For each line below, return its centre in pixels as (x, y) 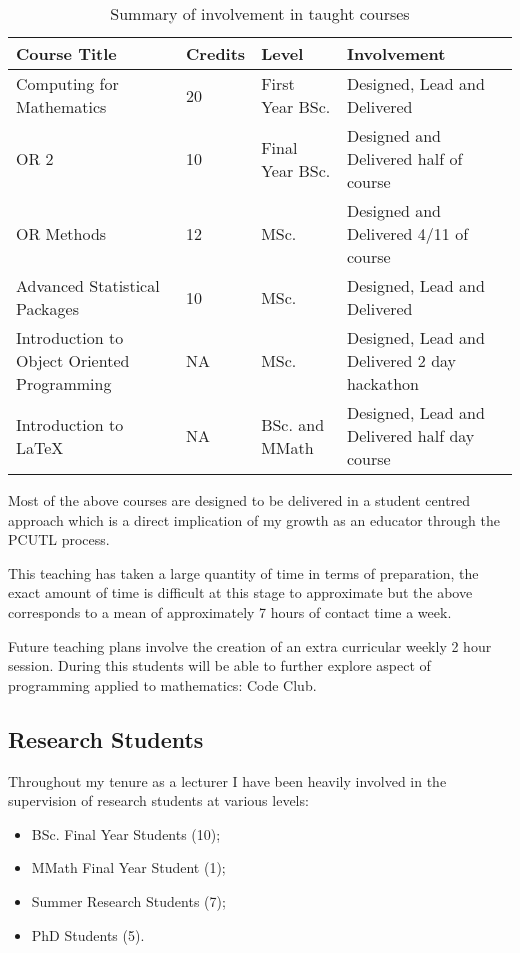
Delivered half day (410, 435)
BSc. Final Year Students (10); (126, 833)
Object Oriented (73, 360)
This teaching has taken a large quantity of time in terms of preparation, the (243, 572)
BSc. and (293, 424)
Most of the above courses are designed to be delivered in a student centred (239, 500)
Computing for (67, 83)
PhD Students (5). (88, 934)
